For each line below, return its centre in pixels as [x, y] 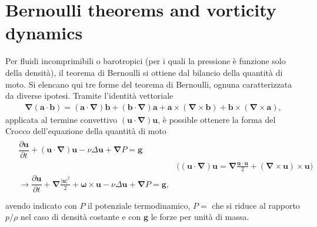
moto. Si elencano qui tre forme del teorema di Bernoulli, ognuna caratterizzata [149, 84]
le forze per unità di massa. [200, 217]
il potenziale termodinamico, [139, 205]
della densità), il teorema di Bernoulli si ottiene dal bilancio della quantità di [144, 72]
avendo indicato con [41, 205]
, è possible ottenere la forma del [217, 119]
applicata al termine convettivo [61, 119]
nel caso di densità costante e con [81, 217]
